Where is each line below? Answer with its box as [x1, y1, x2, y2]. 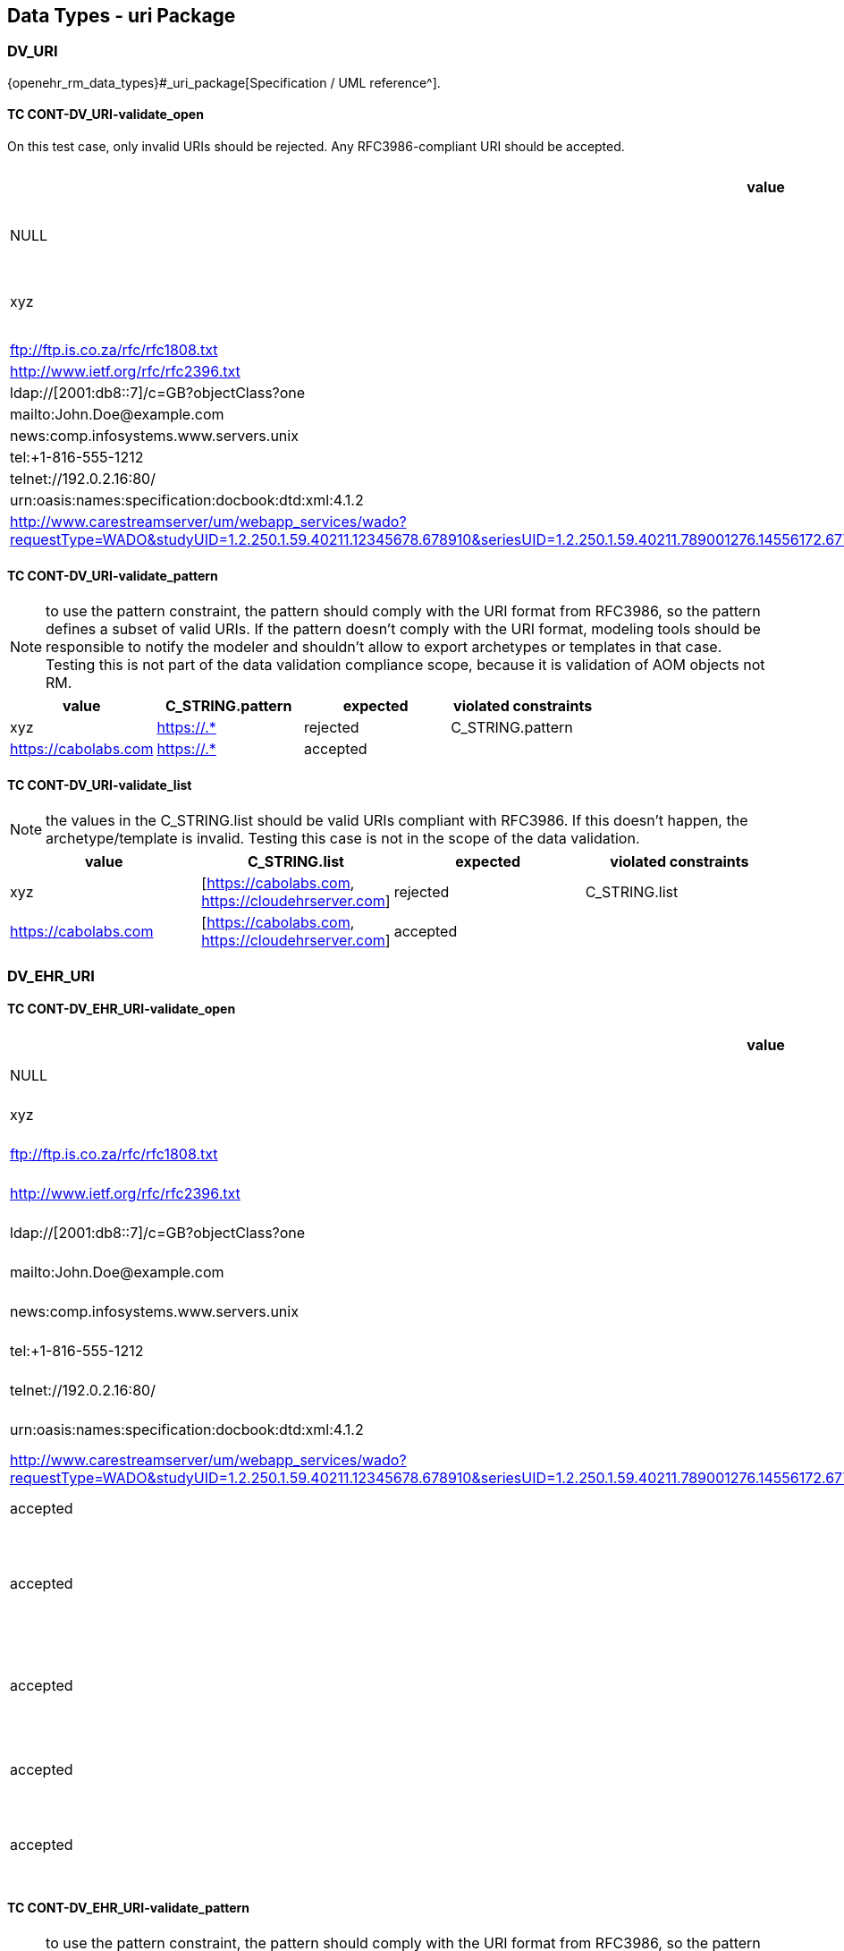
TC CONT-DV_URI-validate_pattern [7, 567, 218, 583]
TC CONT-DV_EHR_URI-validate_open [7, 1001, 236, 1017]
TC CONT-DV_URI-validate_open [7, 106, 204, 123]
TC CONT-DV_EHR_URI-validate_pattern [7, 1899, 250, 1915]
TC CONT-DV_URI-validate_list [7, 776, 192, 793]
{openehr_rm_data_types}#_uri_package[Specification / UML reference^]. [7, 74, 441, 90]
